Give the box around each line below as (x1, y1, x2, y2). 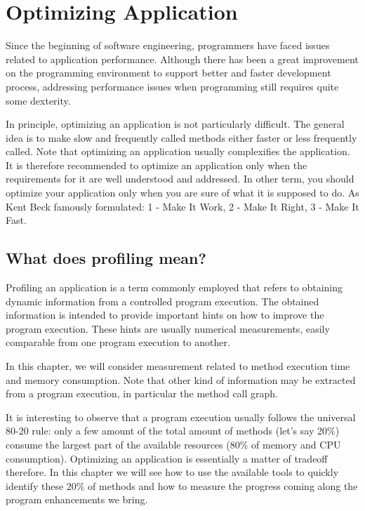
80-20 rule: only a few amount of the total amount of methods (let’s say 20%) (6, 423, 340, 438)
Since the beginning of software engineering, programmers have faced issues (6, 38, 330, 53)
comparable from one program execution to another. (6, 335, 230, 350)
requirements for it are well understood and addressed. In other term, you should (6, 171, 354, 186)
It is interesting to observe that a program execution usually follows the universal (6, 409, 356, 424)
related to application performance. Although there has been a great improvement (6, 51, 359, 66)
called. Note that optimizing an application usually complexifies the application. (6, 144, 350, 159)
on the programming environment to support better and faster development (6, 65, 331, 80)
